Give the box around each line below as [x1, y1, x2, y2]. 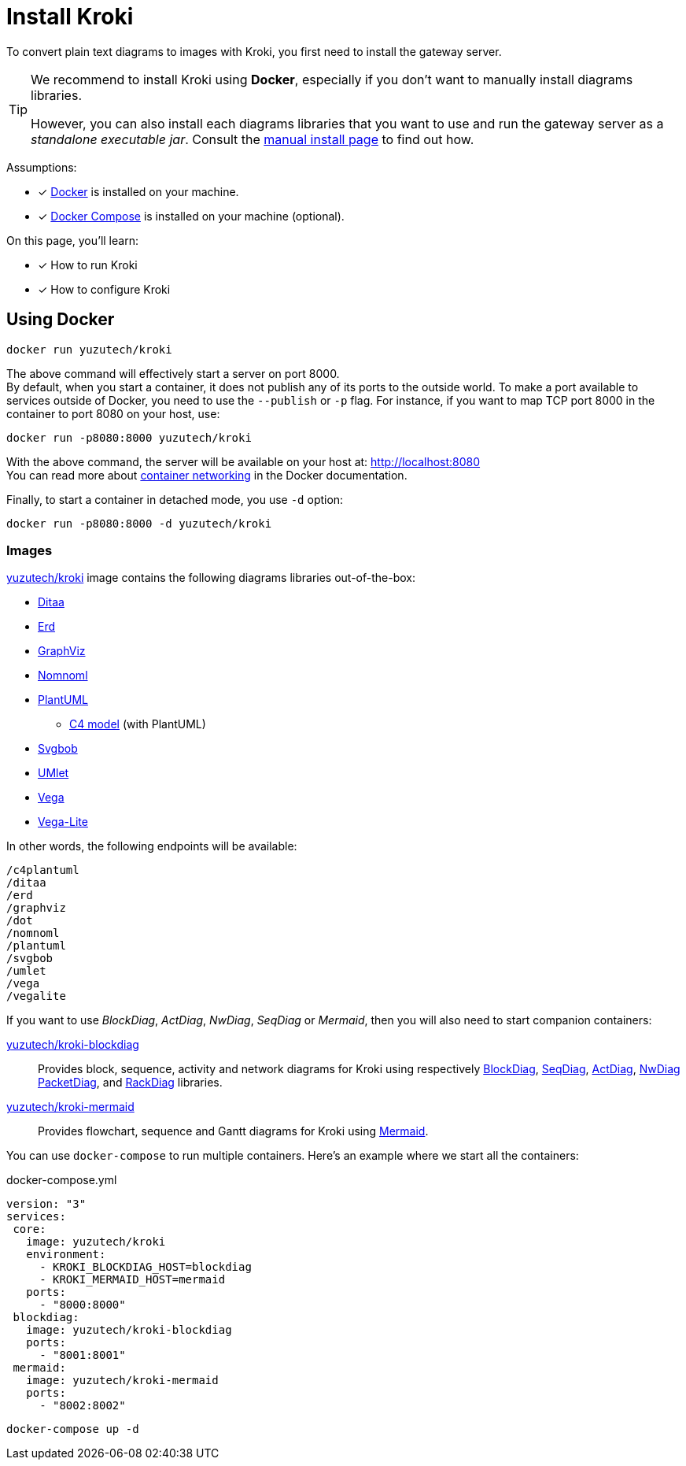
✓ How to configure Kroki [38, 282, 171, 296]
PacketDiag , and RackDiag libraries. [38, 1075, 223, 1090]
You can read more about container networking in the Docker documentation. [6, 468, 408, 482]
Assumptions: [6, 160, 77, 174]
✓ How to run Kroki [38, 257, 138, 272]
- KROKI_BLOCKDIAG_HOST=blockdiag [39, 1261, 252, 1274]
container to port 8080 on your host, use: [6, 406, 220, 420]
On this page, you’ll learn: [6, 233, 138, 247]
